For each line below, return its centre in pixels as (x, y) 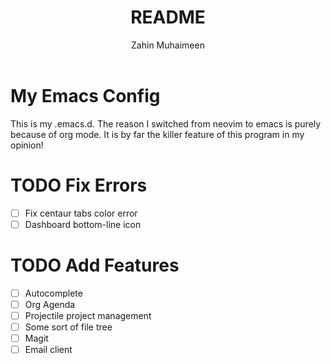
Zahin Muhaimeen (168, 45)
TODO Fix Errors (79, 185)
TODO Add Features (95, 265)
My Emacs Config (85, 95)
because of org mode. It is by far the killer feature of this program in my (157, 134)
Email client (48, 349)
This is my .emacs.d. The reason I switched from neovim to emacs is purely (166, 123)
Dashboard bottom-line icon (83, 224)
